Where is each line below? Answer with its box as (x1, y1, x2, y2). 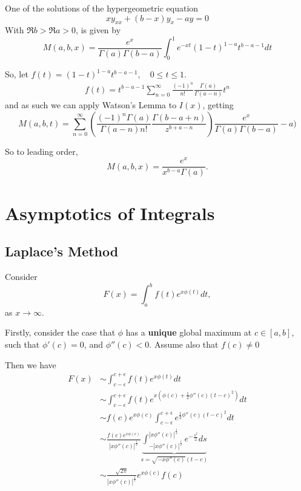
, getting (202, 99, 234, 111)
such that (5, 338, 40, 351)
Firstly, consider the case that (5, 326, 116, 339)
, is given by (76, 24, 121, 36)
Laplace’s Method (5, 242, 119, 261)
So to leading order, (5, 145, 78, 157)
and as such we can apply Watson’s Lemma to (5, 99, 177, 111)
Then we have (5, 358, 56, 371)
